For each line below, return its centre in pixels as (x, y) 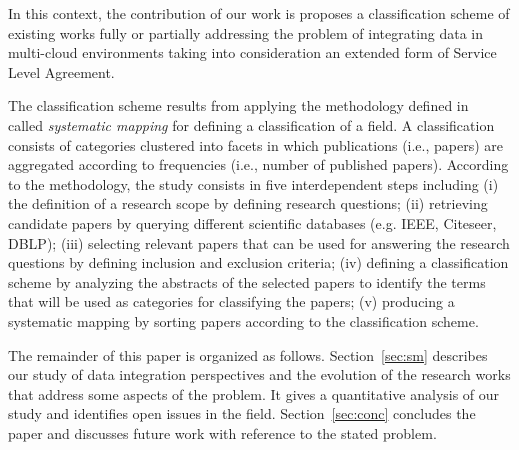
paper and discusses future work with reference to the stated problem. (222, 432)
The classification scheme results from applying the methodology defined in (238, 105)
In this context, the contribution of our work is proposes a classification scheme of (259, 13)
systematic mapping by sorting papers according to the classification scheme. (243, 320)
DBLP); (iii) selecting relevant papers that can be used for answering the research (259, 242)
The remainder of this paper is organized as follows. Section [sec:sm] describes (248, 354)
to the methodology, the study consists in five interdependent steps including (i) (253, 183)
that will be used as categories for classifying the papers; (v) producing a (231, 301)
